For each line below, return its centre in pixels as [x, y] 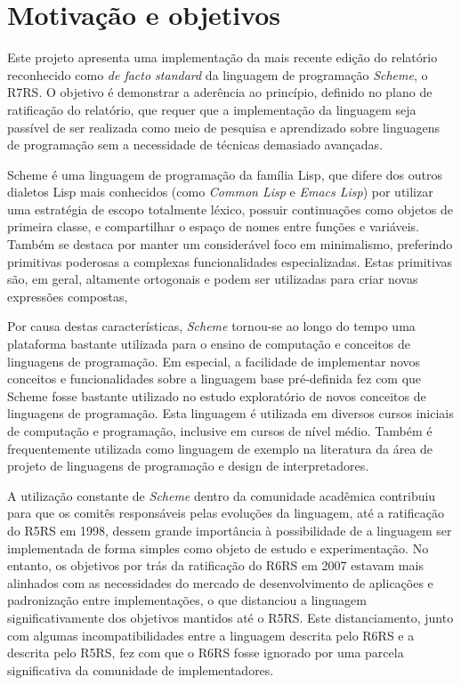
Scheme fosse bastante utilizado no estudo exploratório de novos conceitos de [217, 395]
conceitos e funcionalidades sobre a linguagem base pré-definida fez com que [214, 379]
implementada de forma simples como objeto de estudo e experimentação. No [218, 548]
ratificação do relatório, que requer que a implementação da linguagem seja [212, 109]
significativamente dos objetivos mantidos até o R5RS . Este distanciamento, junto [230, 617]
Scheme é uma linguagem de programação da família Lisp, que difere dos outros [225, 174]
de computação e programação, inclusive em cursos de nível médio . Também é [220, 431]
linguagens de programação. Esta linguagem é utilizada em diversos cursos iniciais [230, 413]
